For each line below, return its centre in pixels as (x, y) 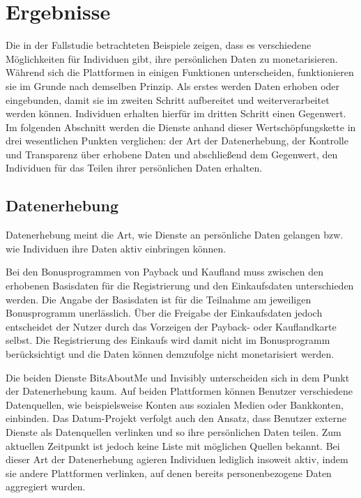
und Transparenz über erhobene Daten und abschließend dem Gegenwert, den (172, 154)
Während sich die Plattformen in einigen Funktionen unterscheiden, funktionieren (180, 72)
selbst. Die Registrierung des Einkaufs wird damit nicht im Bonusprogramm (168, 340)
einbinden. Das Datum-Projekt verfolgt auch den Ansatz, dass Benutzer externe (176, 418)
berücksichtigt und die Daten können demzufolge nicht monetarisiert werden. (170, 354)
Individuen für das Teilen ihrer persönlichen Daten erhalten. (134, 168)
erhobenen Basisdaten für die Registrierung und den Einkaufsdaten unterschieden (180, 286)
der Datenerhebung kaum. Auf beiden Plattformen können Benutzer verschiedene (179, 391)
